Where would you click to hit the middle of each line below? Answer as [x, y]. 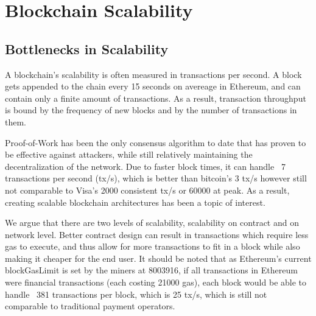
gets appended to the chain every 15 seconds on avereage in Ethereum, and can [153, 86]
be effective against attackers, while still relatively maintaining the [129, 154]
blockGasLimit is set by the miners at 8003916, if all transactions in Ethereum [151, 270]
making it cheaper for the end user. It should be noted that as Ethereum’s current [158, 258]
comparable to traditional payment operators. [90, 306]
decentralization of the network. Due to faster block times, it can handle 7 [145, 166]
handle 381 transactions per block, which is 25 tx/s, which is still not [136, 294]
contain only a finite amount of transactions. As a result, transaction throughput [156, 98]
